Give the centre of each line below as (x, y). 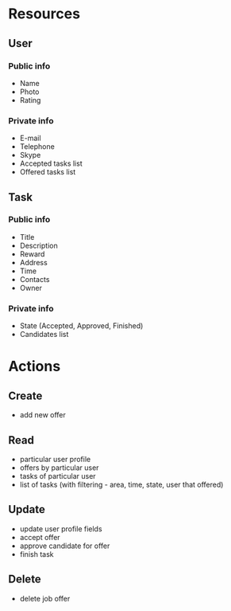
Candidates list (44, 335)
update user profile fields (61, 529)
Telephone (37, 147)
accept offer (40, 537)
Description (38, 245)
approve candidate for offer (65, 546)
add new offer (42, 415)
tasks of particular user (58, 476)
